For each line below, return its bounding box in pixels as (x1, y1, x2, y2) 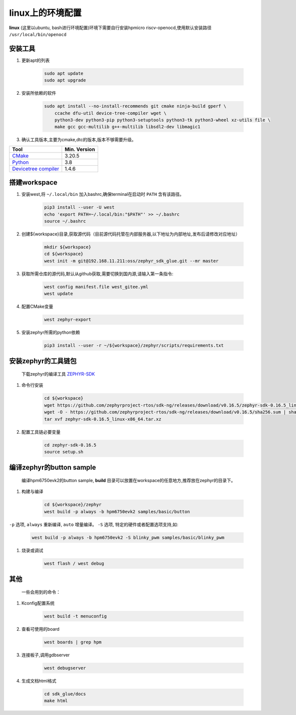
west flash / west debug (44, 561, 105, 566)
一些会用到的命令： (21, 589, 61, 595)
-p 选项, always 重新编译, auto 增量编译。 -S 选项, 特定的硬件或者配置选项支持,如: (9, 521, 179, 527)
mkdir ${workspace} (44, 244, 91, 250)
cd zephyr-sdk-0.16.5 (44, 442, 97, 448)
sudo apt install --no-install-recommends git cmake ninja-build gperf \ (44, 104, 226, 109)
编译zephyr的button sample (9, 463, 96, 472)
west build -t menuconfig (44, 613, 107, 619)
